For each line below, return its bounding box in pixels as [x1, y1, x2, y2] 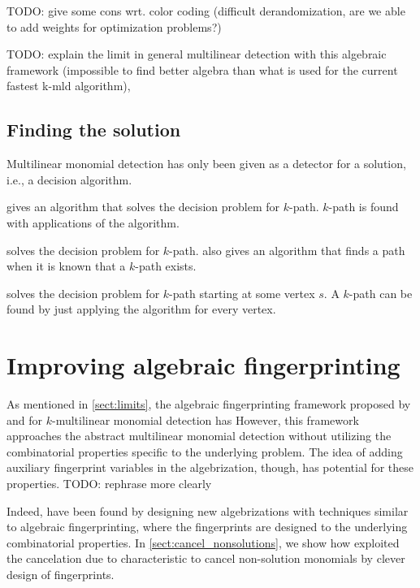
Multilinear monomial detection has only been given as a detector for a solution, [6, 155, 406, 172]
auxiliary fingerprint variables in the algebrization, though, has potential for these [6, 459, 414, 476]
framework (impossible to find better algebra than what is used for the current [6, 61, 398, 78]
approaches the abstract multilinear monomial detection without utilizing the [6, 427, 392, 444]
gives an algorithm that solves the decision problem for [6, 198, 280, 215]
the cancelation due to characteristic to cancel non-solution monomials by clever [6, 550, 405, 567]
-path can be [349, 284, 413, 301]
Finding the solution [6, 117, 181, 142]
